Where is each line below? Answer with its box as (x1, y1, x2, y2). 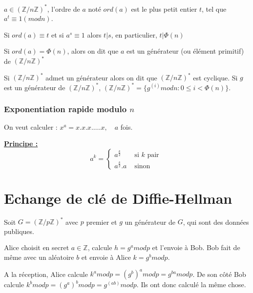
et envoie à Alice (81, 252, 131, 262)
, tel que (201, 3, 227, 14)
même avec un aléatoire (4, 252, 74, 262)
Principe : (4, 138, 38, 148)
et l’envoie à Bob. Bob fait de (152, 242, 240, 253)
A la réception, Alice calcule (4, 269, 88, 279)
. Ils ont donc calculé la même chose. (136, 279, 246, 290)
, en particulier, (111, 29, 157, 39)
